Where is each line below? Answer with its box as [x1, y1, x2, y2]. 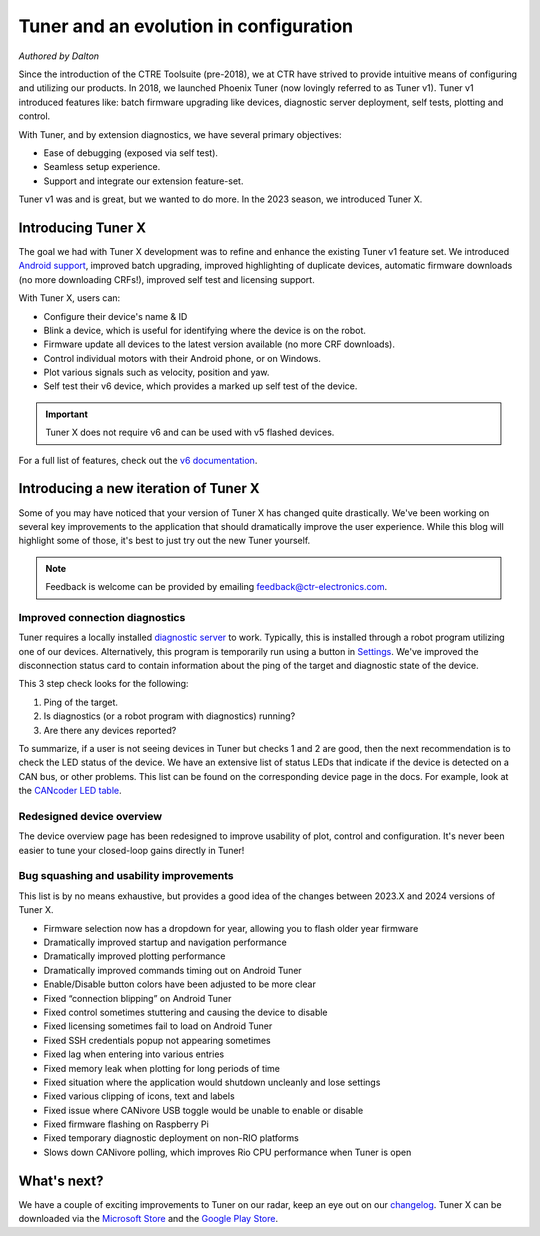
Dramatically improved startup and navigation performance [43, 936, 287, 949]
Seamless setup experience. [43, 161, 161, 173]
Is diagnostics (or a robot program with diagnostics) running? [43, 710, 296, 722]
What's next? [18, 1172, 104, 1189]
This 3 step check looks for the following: [18, 678, 189, 690]
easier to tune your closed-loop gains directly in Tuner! [18, 844, 245, 856]
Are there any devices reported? [43, 724, 177, 736]
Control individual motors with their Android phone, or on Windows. [43, 352, 322, 364]
